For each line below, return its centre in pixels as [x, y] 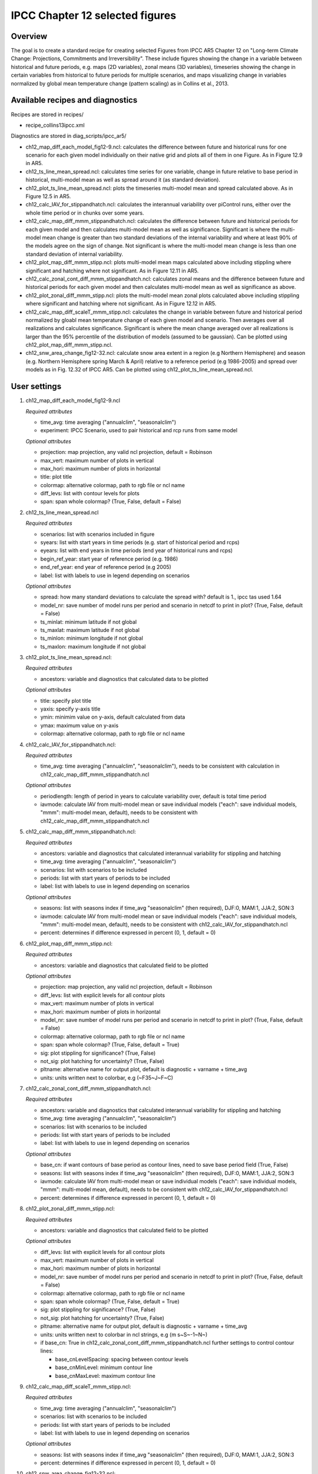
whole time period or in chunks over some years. [85, 213]
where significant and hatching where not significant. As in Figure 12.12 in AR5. [121, 304]
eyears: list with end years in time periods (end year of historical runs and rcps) [136, 551]
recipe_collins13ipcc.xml [55, 125]
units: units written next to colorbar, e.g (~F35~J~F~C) [107, 1077]
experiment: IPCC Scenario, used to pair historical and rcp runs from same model [139, 430]
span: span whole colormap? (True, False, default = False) [111, 502]
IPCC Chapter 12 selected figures [94, 15]
